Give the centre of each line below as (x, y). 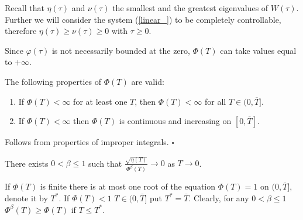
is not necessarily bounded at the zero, (121, 50)
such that (105, 163)
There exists (27, 163)
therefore (21, 31)
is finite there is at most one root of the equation (128, 186)
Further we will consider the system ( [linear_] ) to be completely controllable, (143, 19)
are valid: (148, 81)
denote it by (26, 197)
